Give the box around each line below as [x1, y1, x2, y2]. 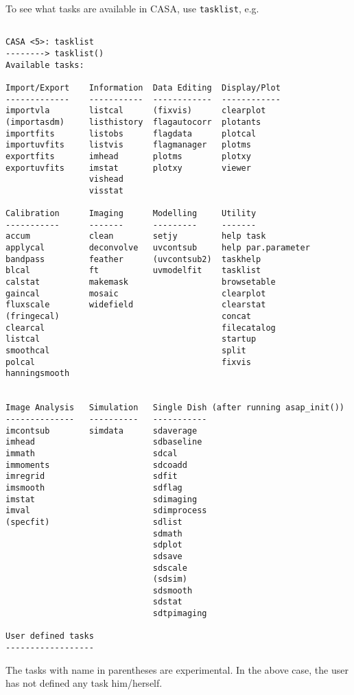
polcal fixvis [5, 357, 251, 367]
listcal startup [5, 334, 257, 344]
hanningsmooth [5, 368, 70, 379]
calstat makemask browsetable [5, 277, 276, 287]
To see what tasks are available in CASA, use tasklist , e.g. [5, 1, 259, 15]
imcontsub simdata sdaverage [5, 425, 198, 436]
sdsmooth [152, 585, 193, 596]
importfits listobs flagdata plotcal [5, 128, 257, 139]
